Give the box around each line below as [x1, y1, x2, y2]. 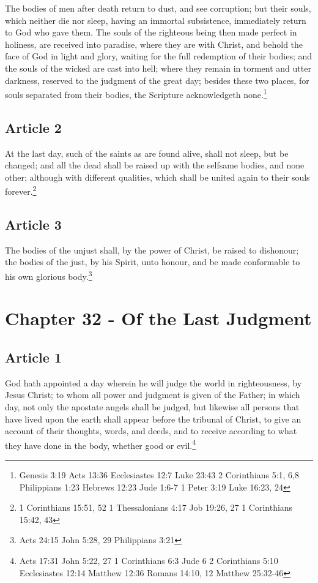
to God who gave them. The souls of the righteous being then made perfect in [5, 26, 297, 39]
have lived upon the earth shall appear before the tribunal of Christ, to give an [5, 412, 301, 425]
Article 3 [5, 215, 62, 234]
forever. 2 [5, 183, 37, 198]
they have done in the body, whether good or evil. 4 [5, 437, 196, 451]
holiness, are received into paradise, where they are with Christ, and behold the [5, 37, 303, 50]
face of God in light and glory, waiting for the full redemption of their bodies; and [5, 50, 312, 62]
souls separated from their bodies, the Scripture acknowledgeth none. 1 [5, 86, 267, 100]
